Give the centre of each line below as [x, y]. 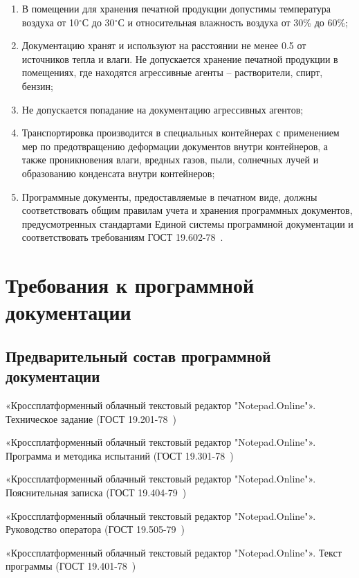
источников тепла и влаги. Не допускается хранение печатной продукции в [180, 58]
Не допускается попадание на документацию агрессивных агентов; [163, 109]
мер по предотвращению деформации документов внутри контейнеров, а [175, 146]
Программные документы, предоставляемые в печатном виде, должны [169, 196]
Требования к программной [130, 285]
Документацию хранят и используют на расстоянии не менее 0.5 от [164, 45]
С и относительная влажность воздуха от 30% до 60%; [233, 22]
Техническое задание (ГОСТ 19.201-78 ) [91, 418]
